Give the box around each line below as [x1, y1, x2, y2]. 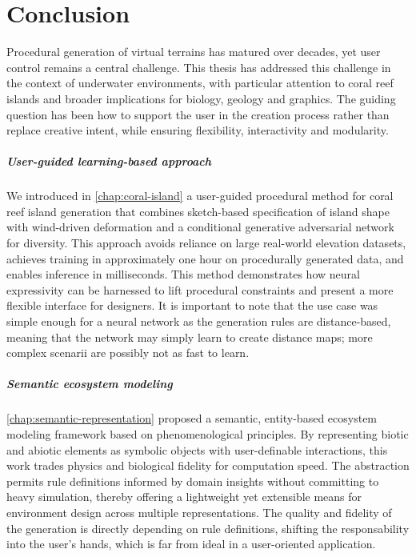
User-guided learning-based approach [6, 153, 212, 170]
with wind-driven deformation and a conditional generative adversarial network [6, 218, 394, 235]
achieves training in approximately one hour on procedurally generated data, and [6, 250, 404, 266]
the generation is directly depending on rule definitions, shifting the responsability [6, 519, 410, 536]
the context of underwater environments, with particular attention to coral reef [6, 74, 394, 91]
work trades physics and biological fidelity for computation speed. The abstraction [6, 457, 410, 474]
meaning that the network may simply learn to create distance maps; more [6, 328, 373, 345]
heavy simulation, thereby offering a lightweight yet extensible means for [6, 488, 362, 505]
